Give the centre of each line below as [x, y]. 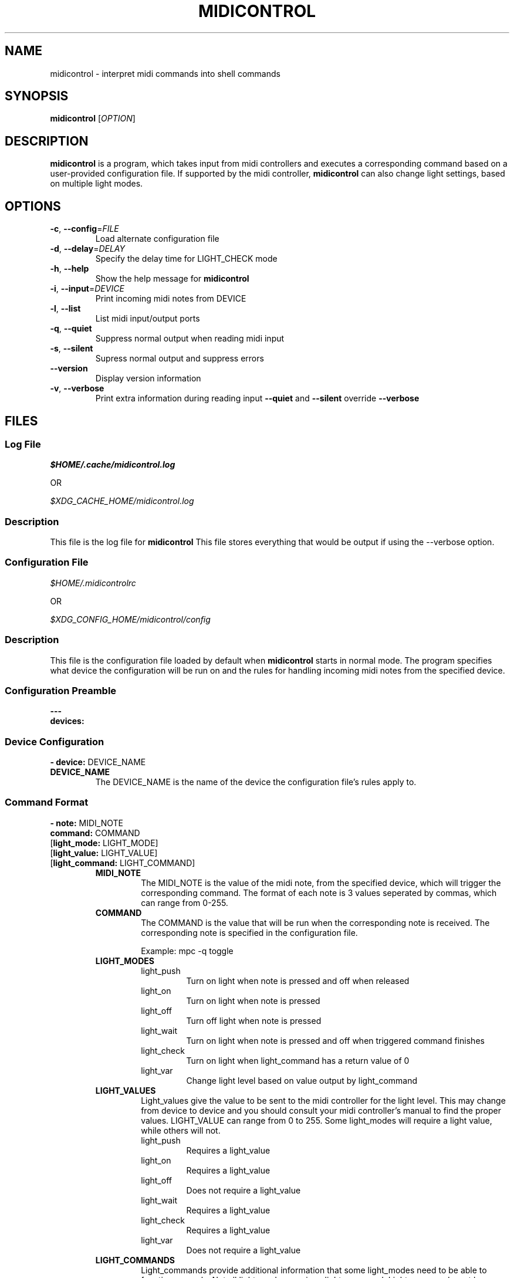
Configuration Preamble [61, 690]
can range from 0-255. [185, 902]
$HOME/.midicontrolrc [93, 583]
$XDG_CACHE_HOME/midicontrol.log [122, 501]
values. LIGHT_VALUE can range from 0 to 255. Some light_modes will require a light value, [317, 1120]
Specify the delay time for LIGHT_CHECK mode [186, 259]
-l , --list [65, 309]
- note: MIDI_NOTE [87, 823]
